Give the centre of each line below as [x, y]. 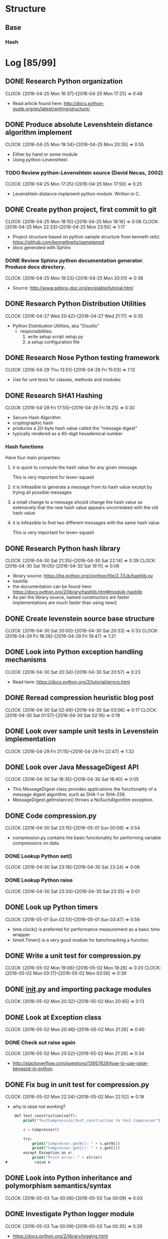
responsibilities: [36, 331]
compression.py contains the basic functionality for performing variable [87, 838]
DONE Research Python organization [64, 81]
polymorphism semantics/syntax [58, 1186]
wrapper [21, 934]
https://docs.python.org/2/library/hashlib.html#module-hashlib [77, 592]
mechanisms [26, 660]
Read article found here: [37, 103]
